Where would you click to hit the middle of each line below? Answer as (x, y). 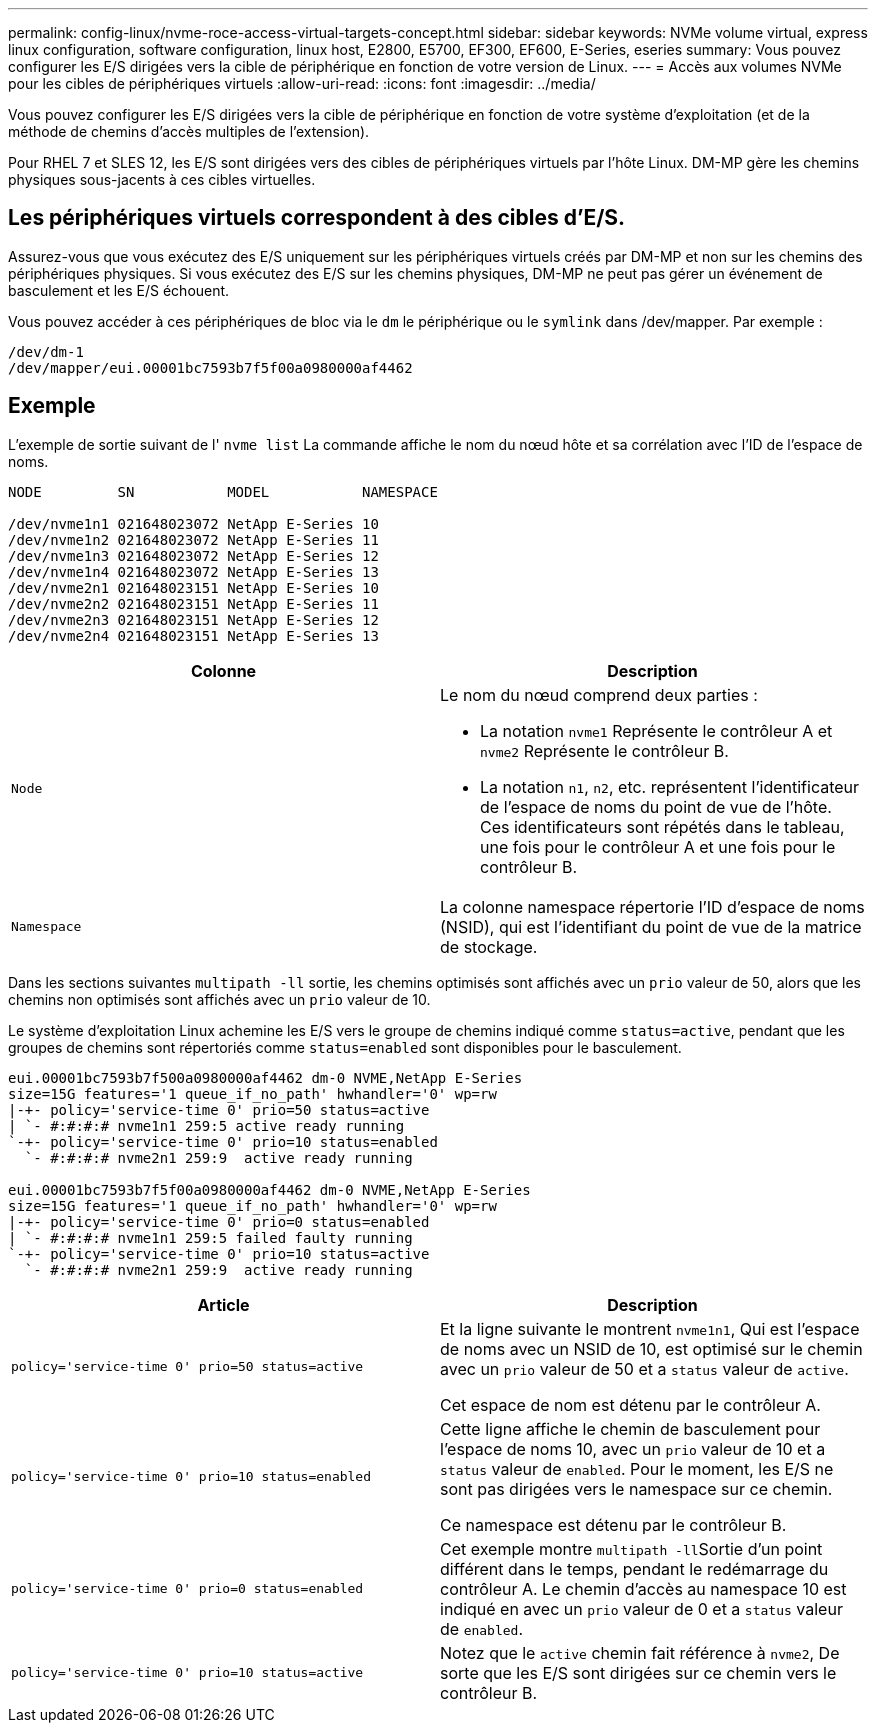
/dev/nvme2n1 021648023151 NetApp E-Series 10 (193, 587)
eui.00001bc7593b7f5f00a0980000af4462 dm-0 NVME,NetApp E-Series (269, 1189)
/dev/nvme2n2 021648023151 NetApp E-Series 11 (193, 603)
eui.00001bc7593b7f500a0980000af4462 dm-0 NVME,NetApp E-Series (265, 1077)
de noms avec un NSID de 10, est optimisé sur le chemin (651, 1348)
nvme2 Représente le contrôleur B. (604, 750)
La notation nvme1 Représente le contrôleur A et (656, 730)
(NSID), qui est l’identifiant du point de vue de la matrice (651, 926)
